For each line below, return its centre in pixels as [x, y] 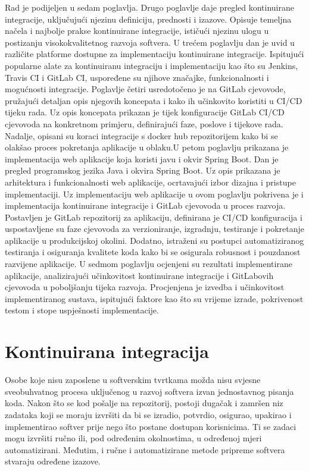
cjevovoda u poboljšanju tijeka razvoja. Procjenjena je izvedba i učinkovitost [145, 287]
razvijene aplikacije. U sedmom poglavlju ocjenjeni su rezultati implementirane [149, 264]
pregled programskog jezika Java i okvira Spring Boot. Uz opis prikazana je [143, 170]
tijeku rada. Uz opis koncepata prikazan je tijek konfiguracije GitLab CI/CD [145, 112]
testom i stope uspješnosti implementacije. [82, 310]
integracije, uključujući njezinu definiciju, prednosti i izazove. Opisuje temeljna [148, 19]
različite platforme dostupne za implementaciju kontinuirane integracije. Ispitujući [154, 54]
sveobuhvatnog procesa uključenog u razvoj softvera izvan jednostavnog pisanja [149, 391]
